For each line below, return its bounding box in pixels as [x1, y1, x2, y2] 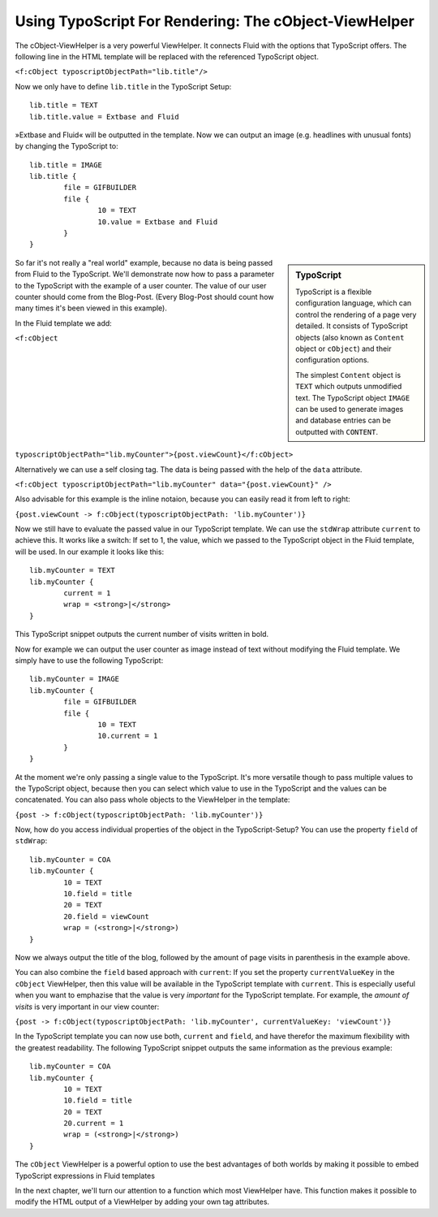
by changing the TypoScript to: [15, 141, 118, 151]
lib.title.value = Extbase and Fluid [29, 112, 180, 121]
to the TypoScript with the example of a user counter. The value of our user [15, 280, 267, 290]
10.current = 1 [97, 731, 158, 741]
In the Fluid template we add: [15, 318, 113, 328]
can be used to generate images [295, 404, 404, 414]
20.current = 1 [63, 1119, 124, 1128]
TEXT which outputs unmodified [295, 382, 402, 392]
